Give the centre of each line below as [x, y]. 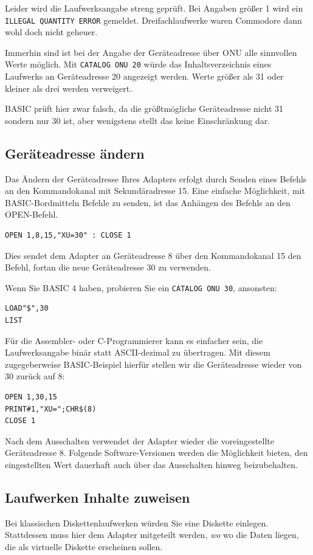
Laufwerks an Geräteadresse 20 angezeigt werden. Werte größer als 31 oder [144, 76]
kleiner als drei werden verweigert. [69, 88]
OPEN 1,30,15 [31, 397]
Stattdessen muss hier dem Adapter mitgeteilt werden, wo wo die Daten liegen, [152, 535]
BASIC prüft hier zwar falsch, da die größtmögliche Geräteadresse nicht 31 [144, 109]
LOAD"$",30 [27, 309]
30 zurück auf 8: [35, 376]
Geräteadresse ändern [75, 153]
